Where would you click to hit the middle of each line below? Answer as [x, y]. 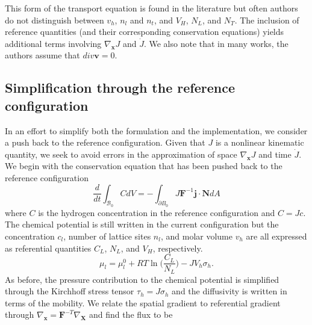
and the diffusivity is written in [229, 291]
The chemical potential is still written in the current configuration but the [142, 224]
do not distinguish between [55, 20]
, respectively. [178, 248]
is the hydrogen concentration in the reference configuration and [157, 212]
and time [275, 154]
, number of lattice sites [107, 236]
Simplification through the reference [120, 88]
